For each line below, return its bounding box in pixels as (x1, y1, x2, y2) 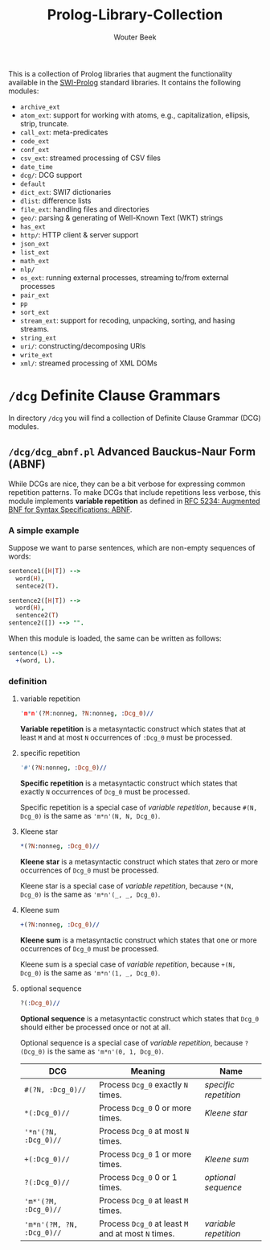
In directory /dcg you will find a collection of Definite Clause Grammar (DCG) (8, 413, 261, 423)
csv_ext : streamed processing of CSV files (19, 153, 161, 163)
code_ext (19, 137, 50, 146)
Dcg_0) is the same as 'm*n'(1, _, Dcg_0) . (19, 967, 161, 977)
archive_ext (19, 103, 60, 111)
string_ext (19, 334, 57, 342)
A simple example (8, 525, 80, 536)
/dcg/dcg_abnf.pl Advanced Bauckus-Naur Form (8, 445, 256, 459)
